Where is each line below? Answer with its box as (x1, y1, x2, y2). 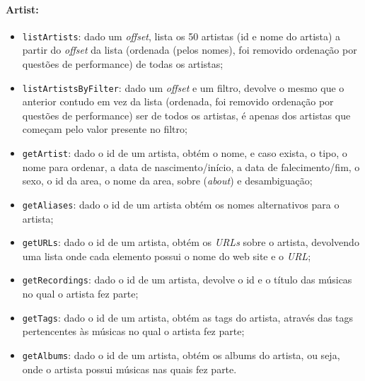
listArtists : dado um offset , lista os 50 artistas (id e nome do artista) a (22, 28, 341, 43)
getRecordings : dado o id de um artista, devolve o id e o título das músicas (22, 272, 352, 287)
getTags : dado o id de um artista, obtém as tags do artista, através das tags (22, 310, 354, 324)
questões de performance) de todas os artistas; (22, 57, 224, 71)
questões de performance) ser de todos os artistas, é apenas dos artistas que (22, 107, 351, 122)
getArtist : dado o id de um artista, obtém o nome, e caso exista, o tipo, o (22, 146, 347, 160)
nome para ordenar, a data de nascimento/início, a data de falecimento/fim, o (22, 159, 360, 174)
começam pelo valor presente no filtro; (22, 122, 187, 136)
